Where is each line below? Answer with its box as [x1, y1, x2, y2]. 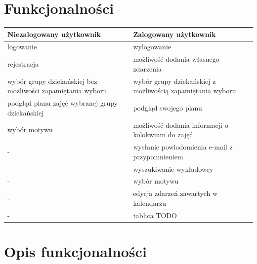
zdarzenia [133, 63, 162, 74]
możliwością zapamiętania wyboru [133, 85, 236, 96]
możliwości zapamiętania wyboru [7, 85, 107, 96]
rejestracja [7, 59, 39, 69]
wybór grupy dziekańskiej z [133, 75, 216, 86]
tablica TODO [133, 210, 177, 220]
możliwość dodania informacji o [133, 119, 228, 130]
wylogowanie [133, 41, 171, 52]
